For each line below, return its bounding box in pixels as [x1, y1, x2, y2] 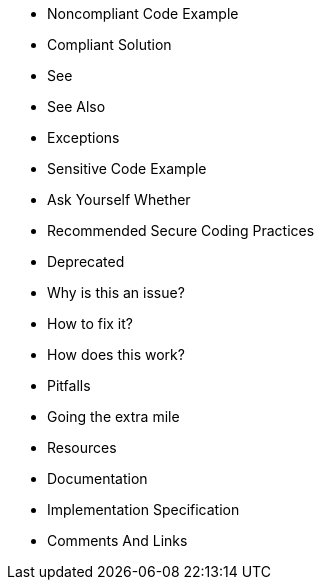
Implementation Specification [47, 501, 240, 518]
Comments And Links [47, 532, 188, 549]
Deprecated [47, 253, 125, 270]
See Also [47, 98, 106, 115]
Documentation [47, 470, 148, 487]
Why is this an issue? [47, 284, 185, 301]
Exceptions [47, 129, 120, 146]
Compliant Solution [47, 36, 172, 53]
